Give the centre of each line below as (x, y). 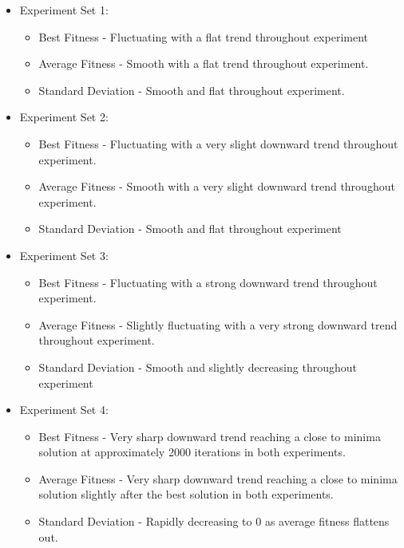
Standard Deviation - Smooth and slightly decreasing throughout (198, 367)
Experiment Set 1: (64, 10)
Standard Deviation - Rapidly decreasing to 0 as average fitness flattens (214, 521)
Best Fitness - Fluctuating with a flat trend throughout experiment (203, 36)
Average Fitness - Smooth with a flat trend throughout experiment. (204, 63)
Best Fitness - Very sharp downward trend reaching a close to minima (210, 436)
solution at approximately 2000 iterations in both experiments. (192, 452)
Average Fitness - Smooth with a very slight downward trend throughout (217, 186)
